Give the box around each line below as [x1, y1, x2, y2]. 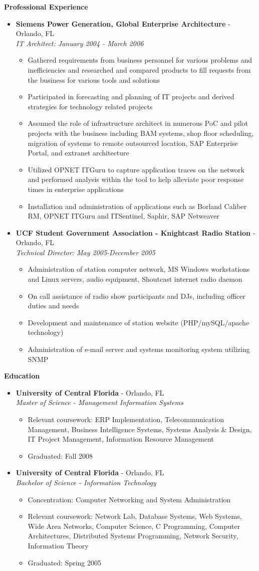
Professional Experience [4, 2, 88, 12]
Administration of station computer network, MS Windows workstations [28, 264, 250, 274]
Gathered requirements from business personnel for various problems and [28, 55, 252, 65]
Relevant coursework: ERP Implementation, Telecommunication [28, 414, 224, 424]
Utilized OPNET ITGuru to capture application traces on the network [28, 164, 244, 174]
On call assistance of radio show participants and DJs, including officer [28, 290, 245, 301]
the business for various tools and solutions [28, 74, 160, 85]
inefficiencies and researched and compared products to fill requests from [28, 64, 251, 75]
